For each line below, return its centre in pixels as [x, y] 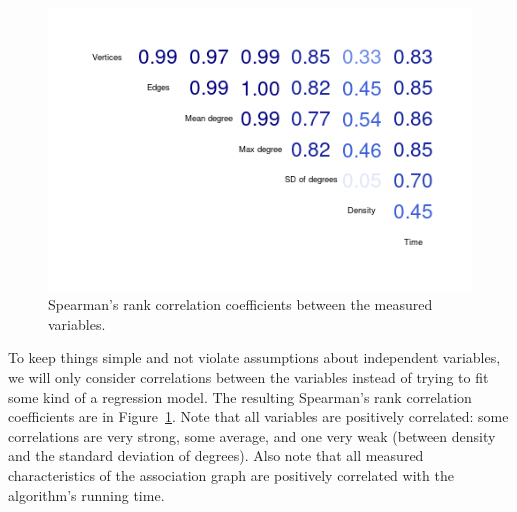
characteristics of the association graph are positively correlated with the [231, 475]
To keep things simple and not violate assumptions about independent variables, [254, 357]
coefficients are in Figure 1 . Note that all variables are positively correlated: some [258, 416]
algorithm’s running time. [86, 494]
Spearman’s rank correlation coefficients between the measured [240, 304]
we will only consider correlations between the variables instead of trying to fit [248, 377]
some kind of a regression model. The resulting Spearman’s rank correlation [240, 396]
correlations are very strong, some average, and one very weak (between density [252, 435]
